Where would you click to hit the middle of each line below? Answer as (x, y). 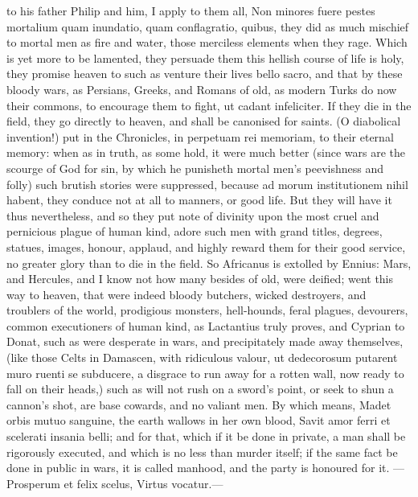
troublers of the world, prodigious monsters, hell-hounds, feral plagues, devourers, (207, 310)
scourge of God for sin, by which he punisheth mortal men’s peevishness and (195, 168)
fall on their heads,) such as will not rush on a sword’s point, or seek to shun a (200, 389)
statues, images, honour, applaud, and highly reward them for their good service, (206, 246)
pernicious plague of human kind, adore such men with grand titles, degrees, (195, 231)
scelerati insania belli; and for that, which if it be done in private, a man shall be (206, 436)
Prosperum (33, 483)
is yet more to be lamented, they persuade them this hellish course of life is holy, (205, 58)
